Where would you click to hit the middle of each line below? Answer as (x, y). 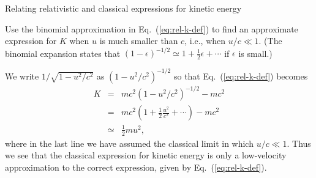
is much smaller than (139, 41)
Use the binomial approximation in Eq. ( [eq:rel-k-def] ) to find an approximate (152, 28)
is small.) (255, 53)
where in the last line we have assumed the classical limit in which (129, 143)
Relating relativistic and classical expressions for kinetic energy (123, 8)
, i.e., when (205, 41)
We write (22, 76)
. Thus (299, 143)
